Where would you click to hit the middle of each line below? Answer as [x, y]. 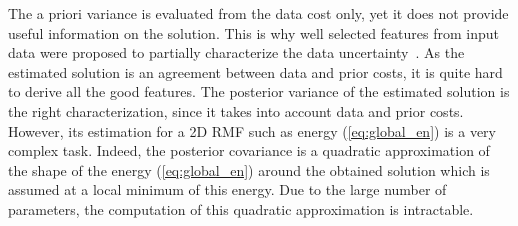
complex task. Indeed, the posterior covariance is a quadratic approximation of [249, 150]
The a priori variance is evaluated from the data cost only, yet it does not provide [258, 13]
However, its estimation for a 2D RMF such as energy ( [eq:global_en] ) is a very [252, 130]
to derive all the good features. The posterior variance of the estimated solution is [259, 91]
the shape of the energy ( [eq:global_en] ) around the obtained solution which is [249, 169]
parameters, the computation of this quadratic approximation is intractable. [241, 208]
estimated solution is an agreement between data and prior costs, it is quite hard [255, 71]
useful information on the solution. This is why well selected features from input [253, 32]
